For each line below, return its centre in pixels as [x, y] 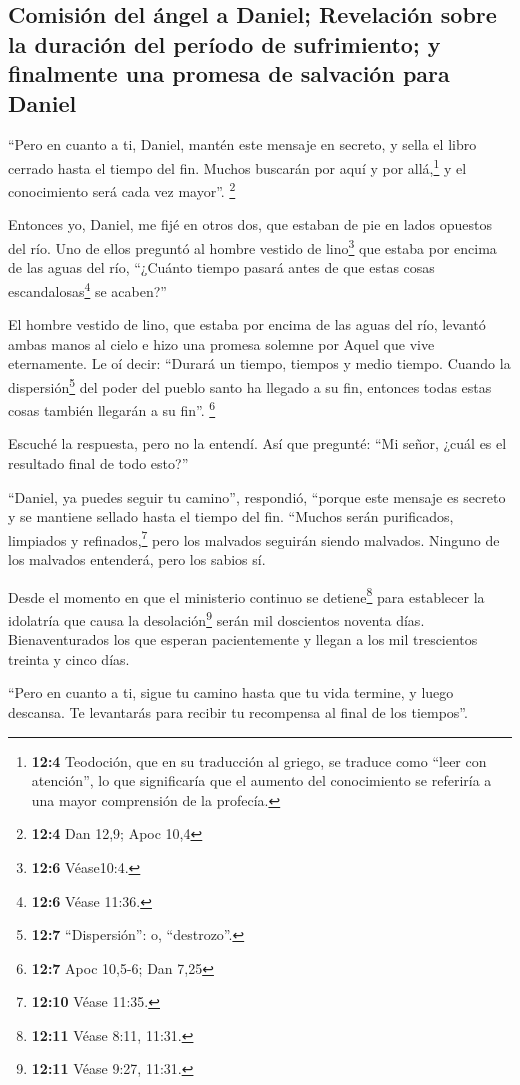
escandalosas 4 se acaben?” [87, 289]
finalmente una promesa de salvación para [229, 73]
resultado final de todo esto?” [98, 463]
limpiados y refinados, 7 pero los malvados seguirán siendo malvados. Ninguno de [254, 538]
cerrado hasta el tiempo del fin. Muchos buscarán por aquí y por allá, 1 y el [237, 166]
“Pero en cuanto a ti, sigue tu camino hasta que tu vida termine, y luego [231, 692]
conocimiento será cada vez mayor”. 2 [122, 189]
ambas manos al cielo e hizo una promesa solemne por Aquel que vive [221, 343]
